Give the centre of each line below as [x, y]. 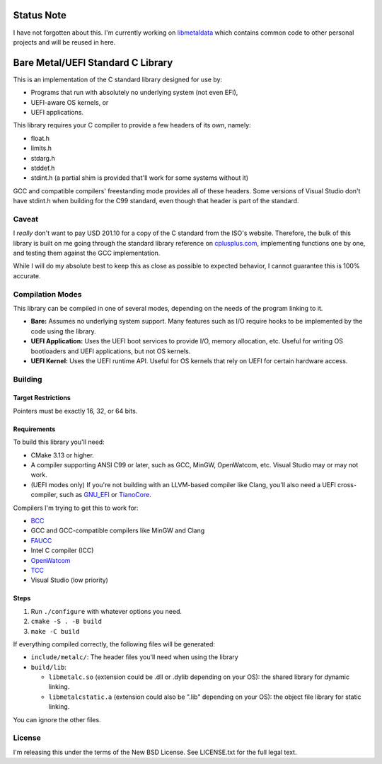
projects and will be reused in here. [64, 42]
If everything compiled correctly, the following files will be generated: [114, 644]
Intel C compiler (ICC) [62, 551]
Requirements [34, 429]
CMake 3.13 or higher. [63, 455]
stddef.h [43, 168]
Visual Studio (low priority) [70, 580]
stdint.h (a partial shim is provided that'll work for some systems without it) [140, 178]
